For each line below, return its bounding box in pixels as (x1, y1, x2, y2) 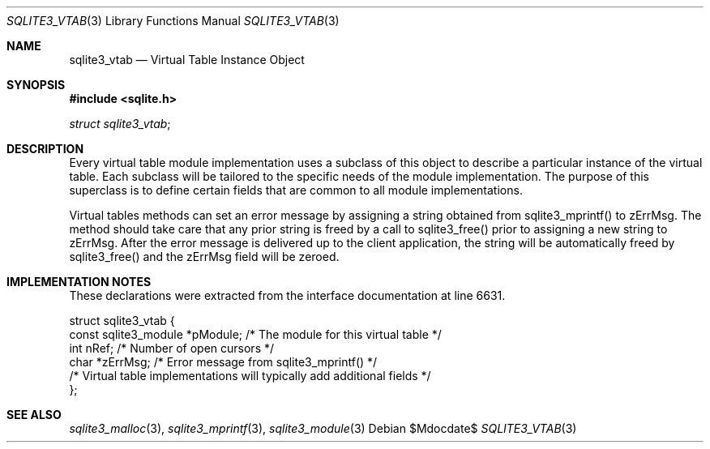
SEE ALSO (6, 408, 62, 421)
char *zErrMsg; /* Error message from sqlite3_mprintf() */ (69, 355, 378, 369)
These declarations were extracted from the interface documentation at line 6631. (69, 289, 506, 302)
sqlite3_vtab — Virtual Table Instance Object (69, 53, 305, 66)
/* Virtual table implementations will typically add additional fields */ (69, 369, 431, 383)
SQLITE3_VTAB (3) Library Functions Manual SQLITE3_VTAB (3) (6, 14, 340, 28)
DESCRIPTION (6, 142, 84, 156)
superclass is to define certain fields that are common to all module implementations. (69, 183, 523, 197)
